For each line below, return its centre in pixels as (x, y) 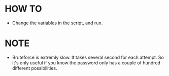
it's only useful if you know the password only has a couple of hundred (86, 63)
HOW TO (23, 9)
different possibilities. (35, 68)
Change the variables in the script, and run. (57, 23)
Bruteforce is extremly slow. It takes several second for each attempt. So (88, 57)
